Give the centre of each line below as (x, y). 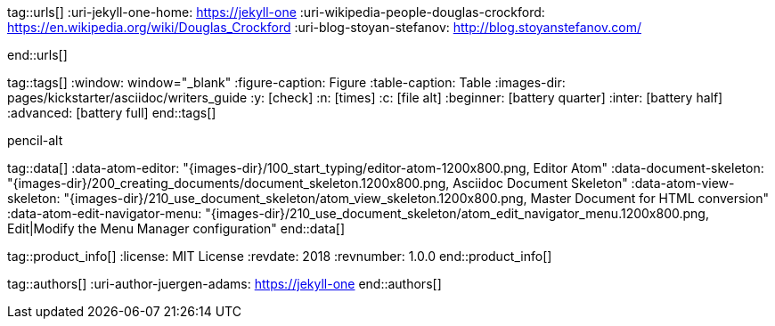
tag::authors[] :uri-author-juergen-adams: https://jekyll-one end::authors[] (224, 284)
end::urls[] (37, 55)
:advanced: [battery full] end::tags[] (112, 113)
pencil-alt (35, 140)
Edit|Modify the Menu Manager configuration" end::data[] (176, 228)
